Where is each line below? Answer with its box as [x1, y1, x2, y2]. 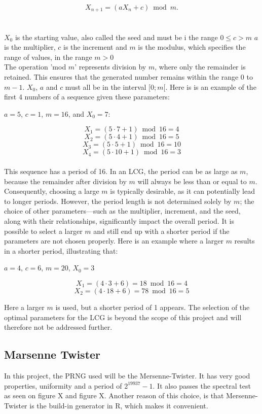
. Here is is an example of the [165, 81, 256, 92]
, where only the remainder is [155, 61, 246, 72]
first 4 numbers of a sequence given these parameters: [4, 91, 170, 102]
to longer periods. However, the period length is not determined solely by [4, 195, 232, 206]
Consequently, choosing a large [4, 186, 99, 196]
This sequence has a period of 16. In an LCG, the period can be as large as [4, 165, 238, 176]
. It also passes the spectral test [153, 380, 251, 391]
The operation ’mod [4, 61, 66, 72]
